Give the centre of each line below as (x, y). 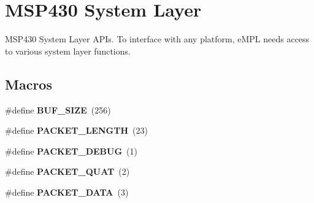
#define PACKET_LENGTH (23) (76, 130)
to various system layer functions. (68, 51)
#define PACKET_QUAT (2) (67, 171)
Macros (29, 84)
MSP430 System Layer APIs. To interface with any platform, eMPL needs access (157, 39)
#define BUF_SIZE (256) (58, 109)
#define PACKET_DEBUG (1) (71, 151)
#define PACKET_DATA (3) (67, 192)
